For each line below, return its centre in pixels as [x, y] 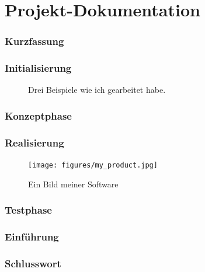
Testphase [28, 210]
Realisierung [34, 142]
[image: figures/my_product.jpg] [93, 165]
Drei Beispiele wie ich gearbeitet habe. [97, 90]
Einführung [32, 237]
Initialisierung [38, 68]
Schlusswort [33, 263]
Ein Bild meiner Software [73, 184]
